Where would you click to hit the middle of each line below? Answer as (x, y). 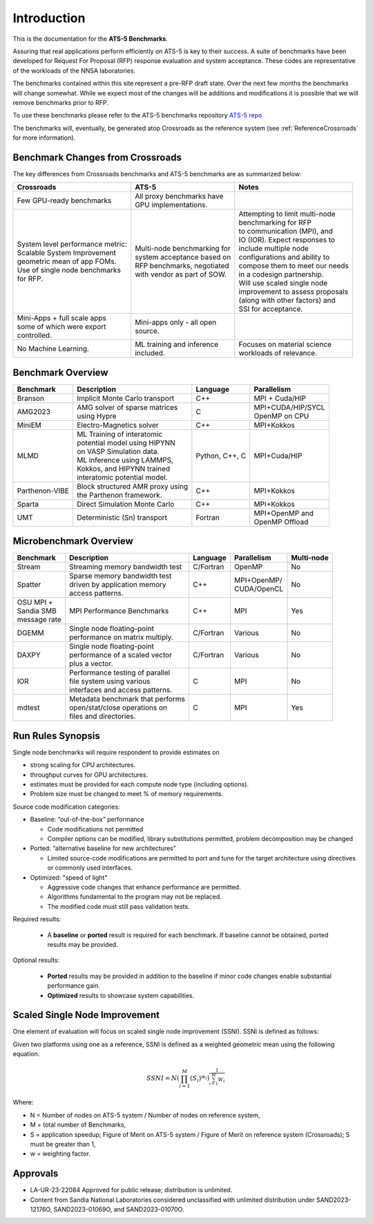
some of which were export (61, 327)
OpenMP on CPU (281, 416)
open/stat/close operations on (118, 708)
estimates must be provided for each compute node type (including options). (139, 784)
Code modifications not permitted (95, 829)
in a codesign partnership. (281, 274)
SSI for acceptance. (271, 309)
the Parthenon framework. (119, 495)
